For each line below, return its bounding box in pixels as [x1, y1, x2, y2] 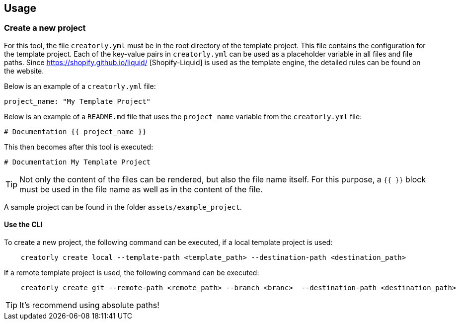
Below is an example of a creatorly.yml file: [4, 81, 156, 90]
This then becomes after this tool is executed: [4, 142, 153, 151]
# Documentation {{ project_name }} [4, 127, 147, 136]
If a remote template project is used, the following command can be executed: [4, 268, 259, 277]
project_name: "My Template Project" [4, 97, 151, 105]
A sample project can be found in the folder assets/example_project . [4, 202, 242, 211]
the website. [4, 66, 44, 75]
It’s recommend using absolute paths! [19, 300, 159, 311]
